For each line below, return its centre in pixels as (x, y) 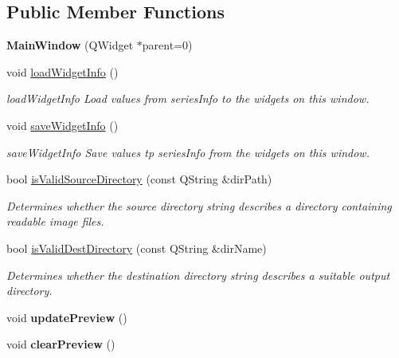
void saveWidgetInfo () (63, 125)
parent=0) (167, 45)
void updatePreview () (67, 317)
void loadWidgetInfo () (63, 71)
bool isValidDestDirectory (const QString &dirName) (137, 248)
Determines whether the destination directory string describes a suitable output (198, 275)
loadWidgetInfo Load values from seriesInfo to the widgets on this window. (188, 98)
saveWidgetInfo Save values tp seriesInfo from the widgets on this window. (188, 152)
